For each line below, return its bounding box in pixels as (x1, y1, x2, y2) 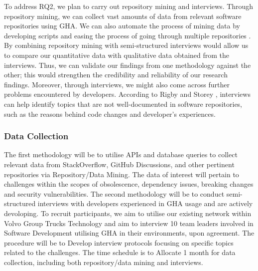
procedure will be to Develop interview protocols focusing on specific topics (4, 237, 234, 248)
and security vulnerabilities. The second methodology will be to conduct (4, 188, 225, 199)
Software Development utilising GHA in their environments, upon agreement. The (4, 228, 255, 238)
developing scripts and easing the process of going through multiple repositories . (4, 30, 251, 40)
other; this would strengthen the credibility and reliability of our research (4, 69, 228, 80)
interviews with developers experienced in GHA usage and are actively (37, 198, 253, 209)
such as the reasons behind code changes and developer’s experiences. (4, 108, 216, 119)
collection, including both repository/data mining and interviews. (4, 257, 203, 267)
